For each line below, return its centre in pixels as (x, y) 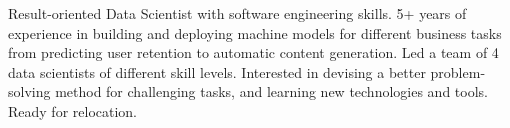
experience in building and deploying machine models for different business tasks (255, 32)
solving (29, 91)
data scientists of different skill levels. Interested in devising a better (217, 71)
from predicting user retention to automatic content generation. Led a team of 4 (253, 52)
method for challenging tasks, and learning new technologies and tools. (271, 91)
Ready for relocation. (73, 110)
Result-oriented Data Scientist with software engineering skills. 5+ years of (237, 13)
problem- (458, 71)
